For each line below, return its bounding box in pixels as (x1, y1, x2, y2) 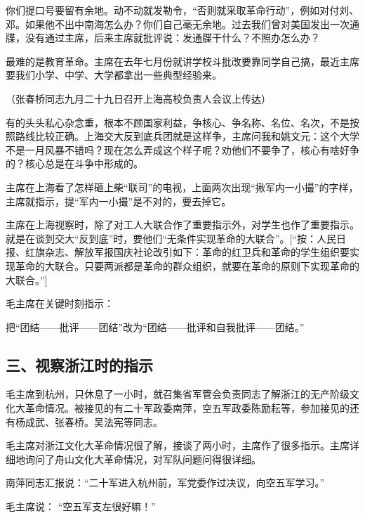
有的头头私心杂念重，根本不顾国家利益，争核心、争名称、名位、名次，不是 (6, 115, 350, 129)
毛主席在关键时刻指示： (6, 296, 114, 311)
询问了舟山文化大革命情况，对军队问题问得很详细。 (25, 451, 261, 466)
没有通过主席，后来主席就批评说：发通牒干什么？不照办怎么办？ (25, 30, 320, 45)
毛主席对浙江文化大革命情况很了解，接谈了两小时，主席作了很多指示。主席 (6, 438, 350, 453)
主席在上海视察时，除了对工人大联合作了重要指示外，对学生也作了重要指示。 (6, 217, 359, 232)
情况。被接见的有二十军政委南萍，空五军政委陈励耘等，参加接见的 (44, 401, 350, 415)
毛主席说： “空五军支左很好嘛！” (6, 499, 156, 514)
